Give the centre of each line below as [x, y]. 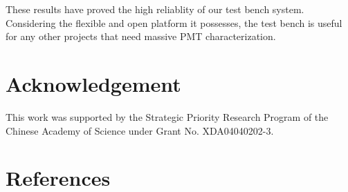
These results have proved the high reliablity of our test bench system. [155, 9]
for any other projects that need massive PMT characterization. [141, 36]
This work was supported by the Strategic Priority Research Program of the [167, 116]
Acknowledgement [93, 83]
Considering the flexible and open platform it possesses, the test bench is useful [174, 22]
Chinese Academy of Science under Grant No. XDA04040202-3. [140, 130]
